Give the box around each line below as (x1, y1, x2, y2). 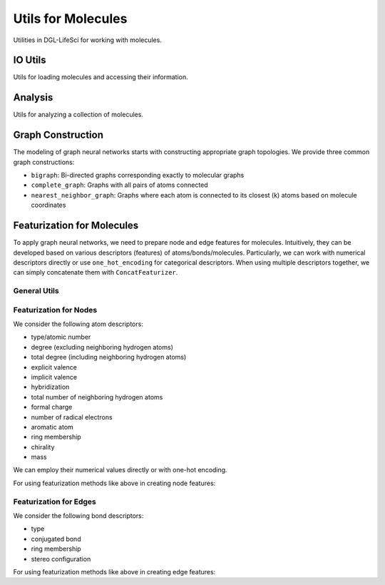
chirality (31, 442, 55, 451)
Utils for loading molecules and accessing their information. (13, 73, 188, 81)
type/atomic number (31, 332, 91, 342)
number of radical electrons (31, 412, 113, 421)
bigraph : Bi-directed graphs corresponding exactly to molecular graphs (31, 171, 245, 180)
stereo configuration (31, 554, 91, 563)
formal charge (31, 403, 73, 412)
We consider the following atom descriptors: (13, 320, 144, 328)
